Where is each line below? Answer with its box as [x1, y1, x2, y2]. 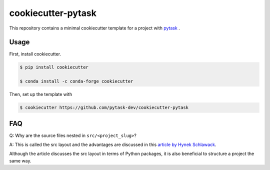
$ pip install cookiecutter [19, 64, 88, 70]
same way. [9, 157, 32, 163]
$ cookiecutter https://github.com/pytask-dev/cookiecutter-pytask [19, 105, 189, 110]
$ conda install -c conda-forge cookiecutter [19, 78, 133, 84]
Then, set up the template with [9, 91, 72, 97]
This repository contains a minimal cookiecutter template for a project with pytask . [9, 25, 180, 31]
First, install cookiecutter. [9, 51, 61, 57]
